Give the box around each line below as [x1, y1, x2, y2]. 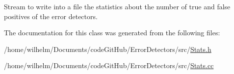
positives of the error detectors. [4, 11, 98, 21]
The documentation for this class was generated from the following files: [4, 27, 220, 38]
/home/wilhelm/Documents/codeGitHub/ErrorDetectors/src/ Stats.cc [4, 60, 214, 71]
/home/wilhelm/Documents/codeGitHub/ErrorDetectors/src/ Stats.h [4, 44, 211, 54]
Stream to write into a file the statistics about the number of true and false [4, 1, 231, 11]
